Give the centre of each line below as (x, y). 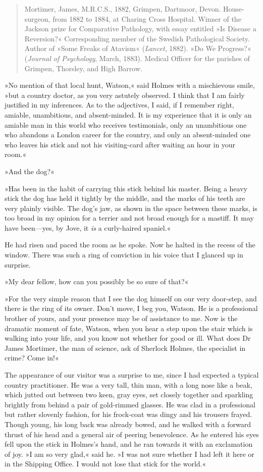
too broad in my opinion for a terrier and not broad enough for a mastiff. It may (129, 218)
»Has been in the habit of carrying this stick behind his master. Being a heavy (126, 188)
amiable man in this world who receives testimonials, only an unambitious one (126, 124)
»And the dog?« (30, 171)
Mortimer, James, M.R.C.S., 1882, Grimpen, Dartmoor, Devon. (123, 9)
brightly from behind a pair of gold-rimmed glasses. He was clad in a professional (130, 404)
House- (233, 9)
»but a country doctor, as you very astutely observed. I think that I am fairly (125, 95)
